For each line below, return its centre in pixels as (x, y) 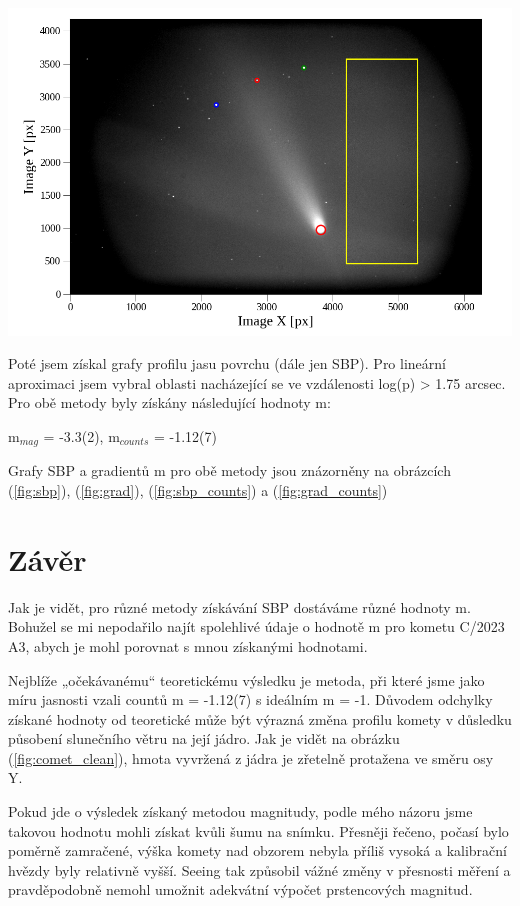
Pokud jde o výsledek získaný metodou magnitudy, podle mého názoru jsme (240, 811)
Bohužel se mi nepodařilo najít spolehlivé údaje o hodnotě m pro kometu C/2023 (256, 626)
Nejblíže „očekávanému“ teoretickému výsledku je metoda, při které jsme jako (246, 679)
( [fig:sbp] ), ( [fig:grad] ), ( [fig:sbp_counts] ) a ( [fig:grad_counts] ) (198, 490)
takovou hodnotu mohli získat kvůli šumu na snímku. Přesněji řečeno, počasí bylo (258, 830)
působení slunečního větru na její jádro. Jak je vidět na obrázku (204, 738)
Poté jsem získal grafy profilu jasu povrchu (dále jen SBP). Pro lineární (227, 363)
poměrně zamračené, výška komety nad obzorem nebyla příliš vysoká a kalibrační (257, 850)
